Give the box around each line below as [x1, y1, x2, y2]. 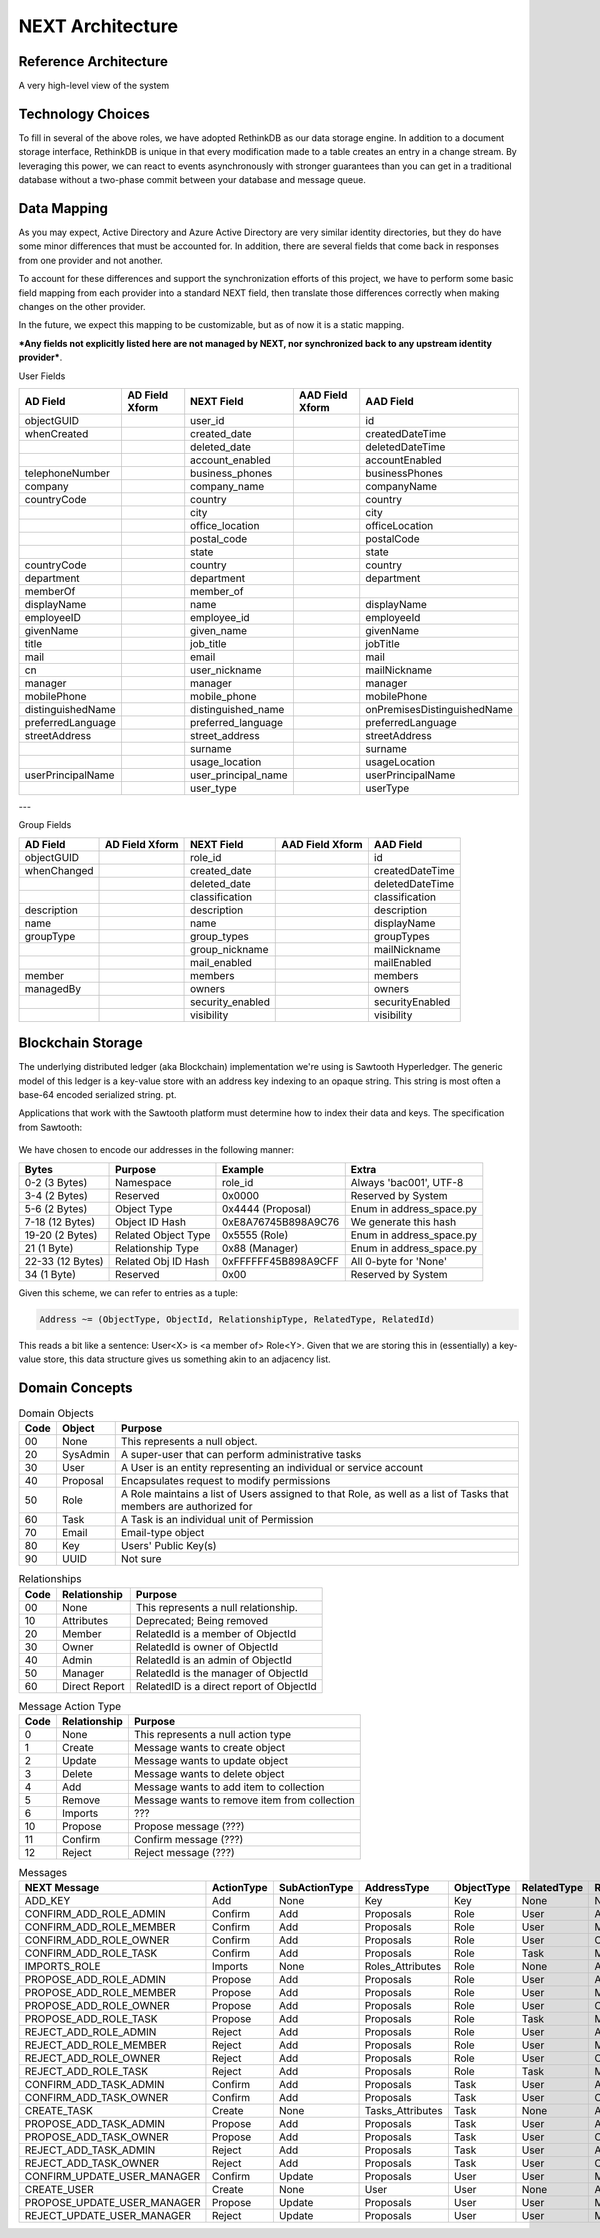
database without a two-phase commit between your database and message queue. [18, 174, 367, 186]
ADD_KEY [24, 1894, 71, 1908]
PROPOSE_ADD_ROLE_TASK [24, 2012, 159, 2026]
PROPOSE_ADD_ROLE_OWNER [24, 1999, 170, 2013]
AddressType [364, 1881, 430, 1895]
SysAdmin [61, 1448, 110, 1462]
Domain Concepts [18, 1379, 134, 1396]
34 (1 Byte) [24, 1267, 77, 1281]
